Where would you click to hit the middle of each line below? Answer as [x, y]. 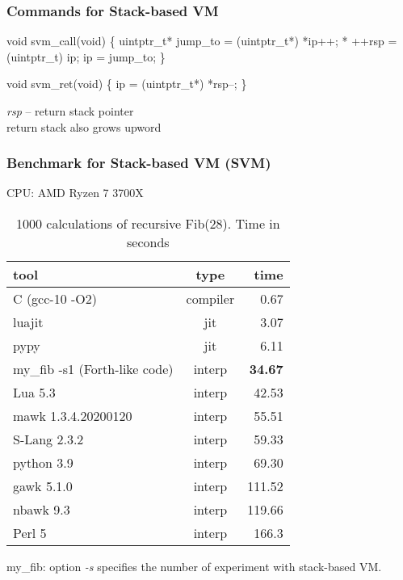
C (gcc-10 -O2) [55, 298]
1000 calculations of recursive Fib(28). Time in [148, 223]
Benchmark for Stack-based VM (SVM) [139, 163]
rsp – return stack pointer [70, 111]
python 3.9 [43, 462]
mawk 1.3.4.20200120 [73, 416]
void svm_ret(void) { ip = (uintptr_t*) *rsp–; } [127, 84]
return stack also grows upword [84, 126]
